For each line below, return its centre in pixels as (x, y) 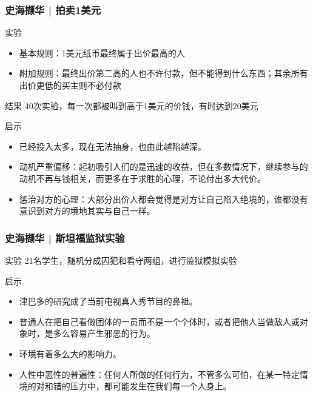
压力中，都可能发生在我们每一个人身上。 (151, 386)
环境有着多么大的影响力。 (70, 353)
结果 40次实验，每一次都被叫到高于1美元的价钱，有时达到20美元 (132, 105)
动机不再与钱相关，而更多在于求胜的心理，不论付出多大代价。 (142, 178)
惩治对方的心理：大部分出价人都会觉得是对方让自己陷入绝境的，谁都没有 (163, 199)
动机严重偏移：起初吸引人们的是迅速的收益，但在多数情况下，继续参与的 (163, 166)
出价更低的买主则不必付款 (70, 85)
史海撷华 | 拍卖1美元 (53, 9)
